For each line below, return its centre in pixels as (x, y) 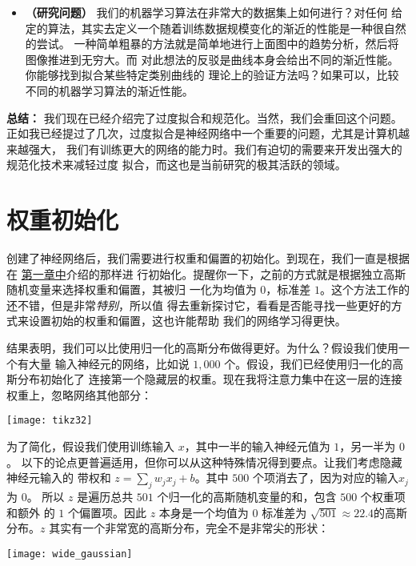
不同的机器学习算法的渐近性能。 (109, 90)
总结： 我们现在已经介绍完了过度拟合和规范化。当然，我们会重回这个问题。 (204, 117)
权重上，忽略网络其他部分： (79, 394)
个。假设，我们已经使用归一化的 (308, 363)
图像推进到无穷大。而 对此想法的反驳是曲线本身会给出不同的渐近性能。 (212, 59)
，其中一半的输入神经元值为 (257, 446)
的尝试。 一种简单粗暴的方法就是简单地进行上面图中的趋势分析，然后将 (212, 44)
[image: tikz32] (50, 421)
